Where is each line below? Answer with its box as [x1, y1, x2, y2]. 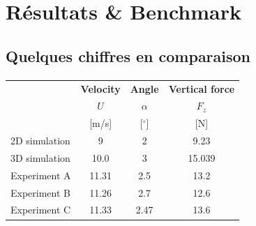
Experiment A [10, 167, 71, 182]
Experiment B [10, 185, 70, 199]
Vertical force [168, 81, 235, 96]
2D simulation [10, 133, 70, 148]
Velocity [80, 81, 121, 96]
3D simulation [10, 150, 70, 165]
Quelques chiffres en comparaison [6, 45, 251, 66]
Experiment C [10, 202, 71, 217]
